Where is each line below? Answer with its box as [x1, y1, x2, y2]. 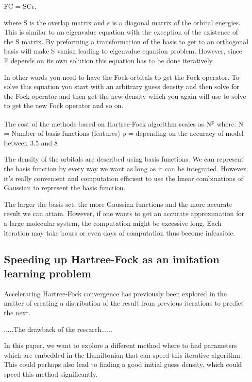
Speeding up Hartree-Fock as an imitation [4, 251, 219, 266]
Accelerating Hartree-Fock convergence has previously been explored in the [4, 288, 227, 298]
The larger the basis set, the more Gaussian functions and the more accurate [4, 199, 233, 209]
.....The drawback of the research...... [4, 324, 113, 334]
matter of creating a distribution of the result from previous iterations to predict [4, 298, 244, 308]
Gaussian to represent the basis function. [4, 182, 126, 193]
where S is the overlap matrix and [4, 17, 105, 27]
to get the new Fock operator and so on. [4, 100, 124, 110]
